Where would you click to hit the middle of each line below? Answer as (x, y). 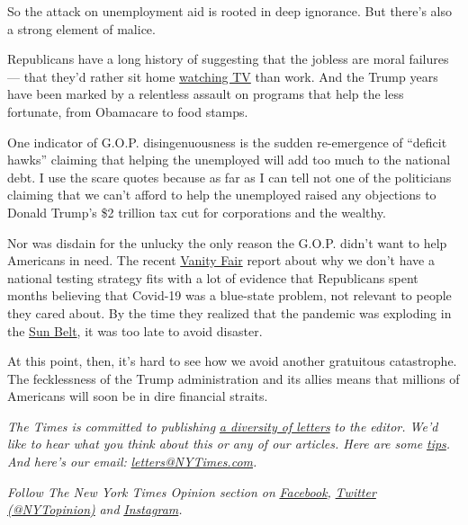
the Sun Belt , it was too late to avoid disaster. (135, 330)
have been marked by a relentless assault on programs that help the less (206, 94)
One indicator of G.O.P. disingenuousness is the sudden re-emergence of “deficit (227, 142)
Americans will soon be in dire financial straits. (138, 396)
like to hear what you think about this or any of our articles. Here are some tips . (229, 444)
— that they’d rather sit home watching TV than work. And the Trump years (223, 76)
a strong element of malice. (81, 28)
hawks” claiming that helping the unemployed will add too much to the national (229, 160)
